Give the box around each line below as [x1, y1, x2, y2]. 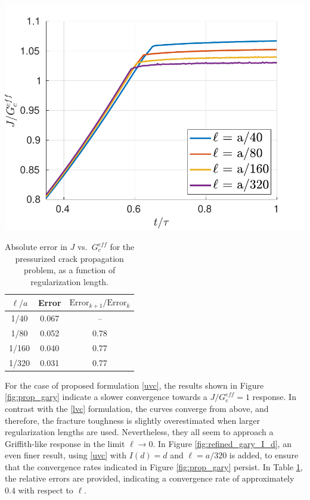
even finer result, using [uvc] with [5, 449, 127, 461]
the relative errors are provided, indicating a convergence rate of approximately [5, 472, 294, 485]
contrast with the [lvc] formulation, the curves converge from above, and [5, 402, 269, 414]
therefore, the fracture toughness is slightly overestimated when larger [5, 414, 261, 426]
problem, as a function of [23, 264, 116, 276]
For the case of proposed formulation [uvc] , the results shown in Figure [5, 379, 264, 391]
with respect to [18, 484, 73, 496]
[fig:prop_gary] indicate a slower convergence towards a [5, 390, 207, 403]
